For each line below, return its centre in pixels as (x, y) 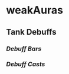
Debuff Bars (24, 49)
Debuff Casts (26, 64)
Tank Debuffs (32, 32)
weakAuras (35, 10)
